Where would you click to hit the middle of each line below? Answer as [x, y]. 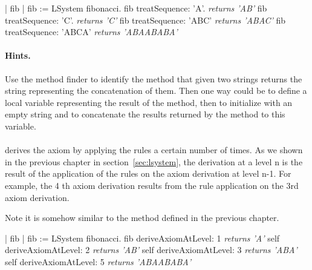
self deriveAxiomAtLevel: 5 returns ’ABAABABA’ [98, 261]
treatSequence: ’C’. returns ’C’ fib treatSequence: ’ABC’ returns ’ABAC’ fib [145, 20]
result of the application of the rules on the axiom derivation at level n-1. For [148, 173]
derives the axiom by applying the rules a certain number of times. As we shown [154, 150]
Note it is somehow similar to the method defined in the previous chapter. [142, 218]
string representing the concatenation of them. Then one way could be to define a [156, 91]
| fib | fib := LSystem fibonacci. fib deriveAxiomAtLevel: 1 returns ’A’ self [142, 238]
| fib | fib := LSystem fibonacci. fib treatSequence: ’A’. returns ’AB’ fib [136, 8]
